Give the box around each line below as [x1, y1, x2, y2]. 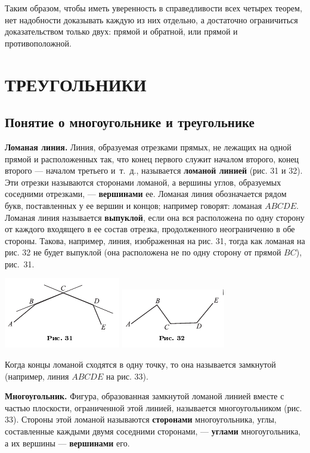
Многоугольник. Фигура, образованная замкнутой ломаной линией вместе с [5, 390, 284, 402]
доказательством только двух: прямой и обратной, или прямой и [5, 25, 238, 38]
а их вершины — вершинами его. [5, 436, 130, 449]
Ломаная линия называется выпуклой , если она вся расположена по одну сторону [5, 211, 305, 223]
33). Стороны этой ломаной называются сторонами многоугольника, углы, [5, 413, 277, 426]
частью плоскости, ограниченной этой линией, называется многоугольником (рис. [5, 401, 302, 414]
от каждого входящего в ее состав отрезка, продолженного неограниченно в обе [5, 223, 295, 235]
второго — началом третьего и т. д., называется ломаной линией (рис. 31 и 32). [5, 164, 303, 177]
